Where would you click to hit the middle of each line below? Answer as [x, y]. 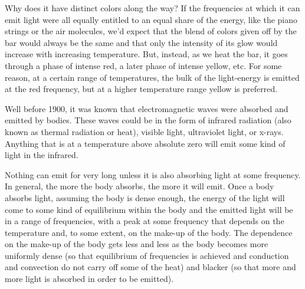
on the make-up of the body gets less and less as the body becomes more [137, 244]
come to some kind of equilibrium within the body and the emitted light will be [149, 209]
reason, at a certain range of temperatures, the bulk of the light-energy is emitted [152, 77]
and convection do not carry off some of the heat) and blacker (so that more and [150, 267]
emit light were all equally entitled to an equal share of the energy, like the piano [151, 19]
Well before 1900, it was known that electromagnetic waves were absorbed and [147, 108]
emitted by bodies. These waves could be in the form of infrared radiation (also [148, 120]
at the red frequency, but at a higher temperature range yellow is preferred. [141, 89]
